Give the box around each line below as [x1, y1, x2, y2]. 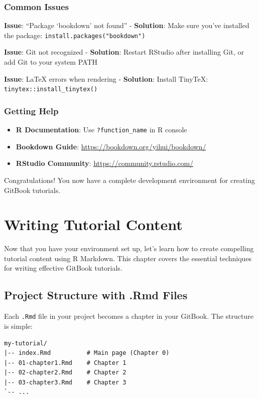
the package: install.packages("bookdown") [4, 30, 146, 40]
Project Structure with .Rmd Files [4, 287, 188, 303]
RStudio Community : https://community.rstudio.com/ [16, 158, 194, 168]
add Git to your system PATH [4, 57, 97, 67]
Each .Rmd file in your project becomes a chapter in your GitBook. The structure [4, 311, 253, 321]
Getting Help [4, 104, 59, 117]
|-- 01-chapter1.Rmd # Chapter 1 [4, 359, 126, 366]
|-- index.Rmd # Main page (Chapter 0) [4, 349, 170, 357]
